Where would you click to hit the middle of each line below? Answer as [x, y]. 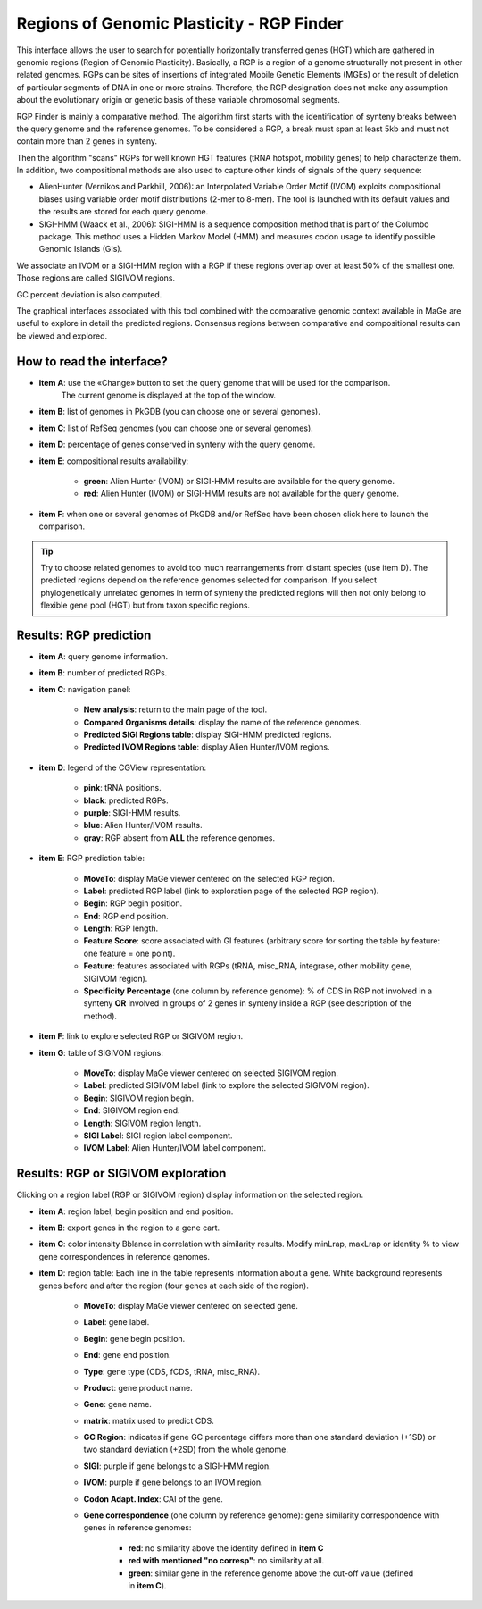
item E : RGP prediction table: [92, 859]
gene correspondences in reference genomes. [124, 1256]
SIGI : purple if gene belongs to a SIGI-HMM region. [177, 1466]
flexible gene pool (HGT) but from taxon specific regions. [145, 605]
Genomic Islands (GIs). [81, 249]
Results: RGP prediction [84, 635]
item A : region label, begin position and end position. [136, 1211]
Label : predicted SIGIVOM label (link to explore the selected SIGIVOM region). [226, 1085]
